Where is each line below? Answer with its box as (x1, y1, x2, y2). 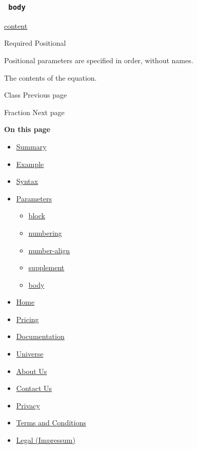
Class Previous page (4, 89, 67, 100)
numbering (28, 227, 62, 238)
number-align (28, 245, 70, 255)
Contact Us (16, 383, 52, 394)
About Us (16, 365, 47, 376)
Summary (16, 141, 47, 152)
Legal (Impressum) (16, 435, 75, 445)
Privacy (16, 400, 40, 410)
